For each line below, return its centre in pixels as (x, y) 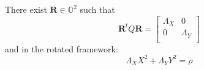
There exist (26, 9)
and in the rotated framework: (62, 48)
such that (97, 9)
